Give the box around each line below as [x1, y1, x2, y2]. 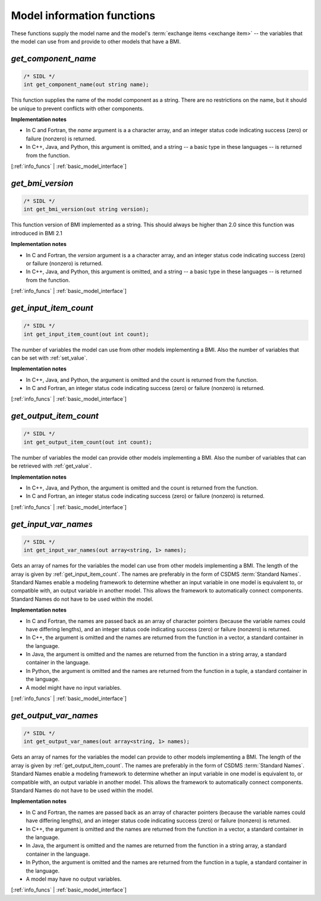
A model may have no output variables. [26, 875, 122, 883]
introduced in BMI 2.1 [11, 229, 62, 236]
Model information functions [11, 9, 156, 22]
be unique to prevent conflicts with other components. [11, 105, 144, 112]
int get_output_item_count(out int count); [23, 438, 153, 445]
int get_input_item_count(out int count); [23, 331, 149, 338]
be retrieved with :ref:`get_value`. [11, 462, 92, 470]
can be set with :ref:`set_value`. [11, 354, 88, 361]
